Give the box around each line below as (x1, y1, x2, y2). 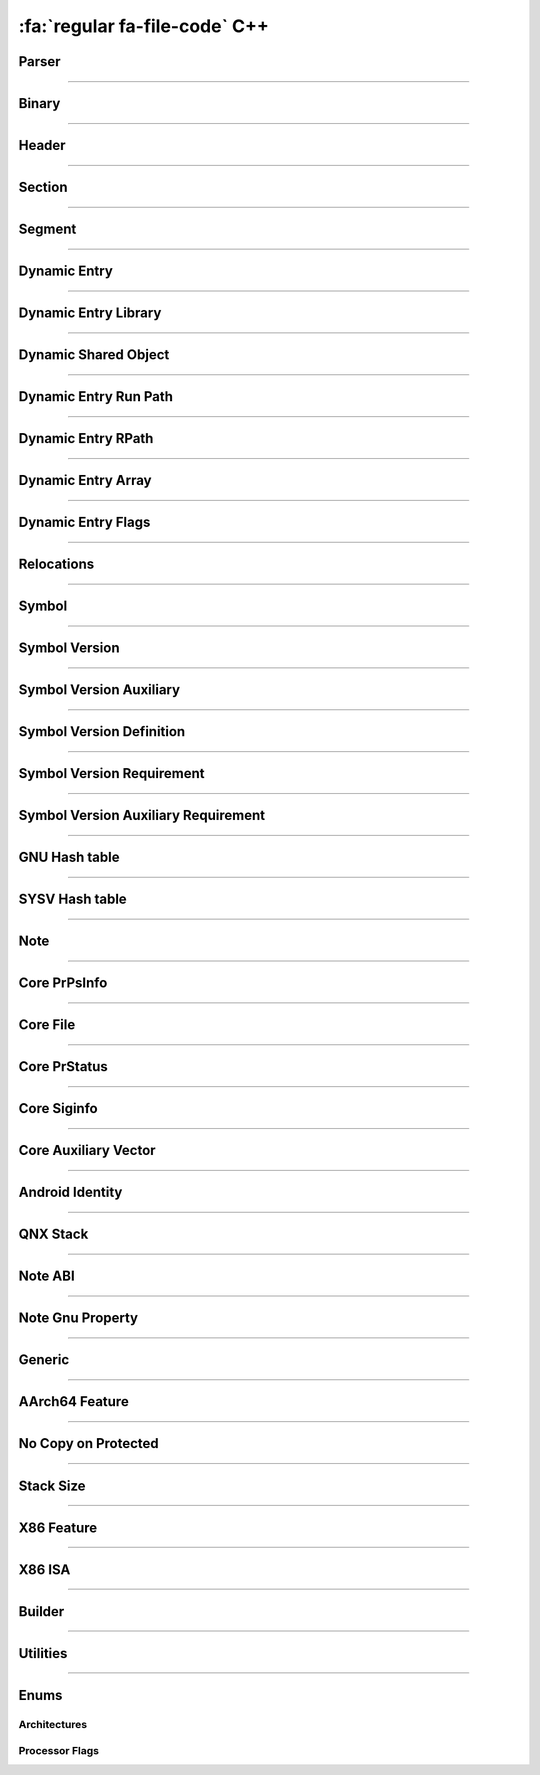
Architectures (18, 1717, 88, 1731)
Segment (18, 221, 77, 238)
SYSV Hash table (18, 891, 127, 908)
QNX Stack (18, 1226, 89, 1243)
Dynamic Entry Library (18, 305, 162, 322)
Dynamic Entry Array (18, 472, 152, 489)
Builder (18, 1603, 65, 1620)
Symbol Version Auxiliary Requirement (18, 807, 265, 824)
